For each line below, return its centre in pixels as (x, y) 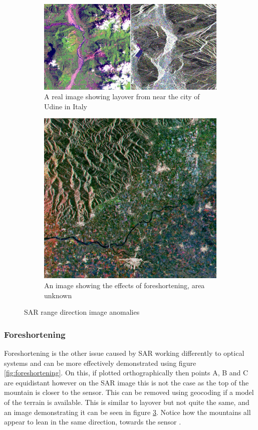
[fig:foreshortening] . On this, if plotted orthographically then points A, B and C (126, 373)
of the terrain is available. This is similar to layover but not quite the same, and (127, 402)
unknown (58, 295)
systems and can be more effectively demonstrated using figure (100, 363)
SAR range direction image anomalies (82, 312)
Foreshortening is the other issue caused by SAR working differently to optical (124, 353)
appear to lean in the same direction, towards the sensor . (93, 422)
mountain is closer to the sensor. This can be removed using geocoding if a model (129, 392)
